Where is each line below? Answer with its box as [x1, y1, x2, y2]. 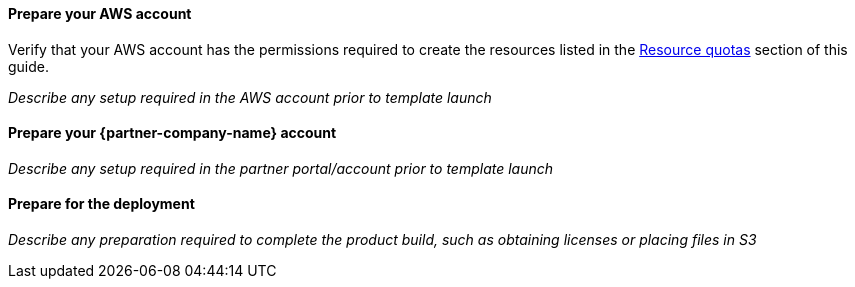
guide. [8, 57, 50, 75]
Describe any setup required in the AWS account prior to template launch [8, 88, 492, 106]
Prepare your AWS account [8, 5, 192, 22]
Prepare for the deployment [8, 195, 195, 213]
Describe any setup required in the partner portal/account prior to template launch [8, 159, 554, 177]
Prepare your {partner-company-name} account [8, 124, 337, 142]
